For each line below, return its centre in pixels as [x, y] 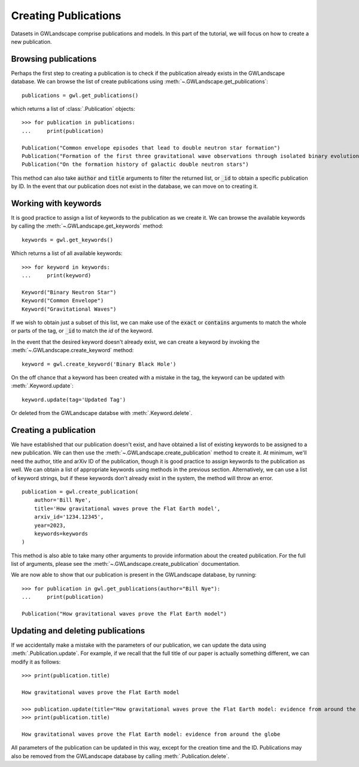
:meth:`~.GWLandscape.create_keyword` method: [72, 350]
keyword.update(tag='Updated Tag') [74, 399]
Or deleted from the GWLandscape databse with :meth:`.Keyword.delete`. [102, 413]
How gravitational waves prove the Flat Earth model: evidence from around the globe [151, 734]
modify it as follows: [36, 662]
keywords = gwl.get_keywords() [68, 240]
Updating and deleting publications [78, 631]
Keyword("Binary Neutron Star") [69, 292]
